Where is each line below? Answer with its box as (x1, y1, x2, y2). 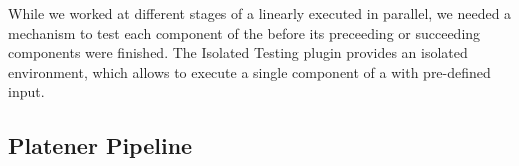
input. (8, 81, 45, 102)
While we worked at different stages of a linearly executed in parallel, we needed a (8, 3, 512, 23)
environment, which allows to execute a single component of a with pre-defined (8, 61, 491, 82)
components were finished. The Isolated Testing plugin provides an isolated (8, 42, 468, 63)
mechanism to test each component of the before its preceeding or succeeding (8, 22, 481, 43)
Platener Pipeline (8, 130, 193, 161)
